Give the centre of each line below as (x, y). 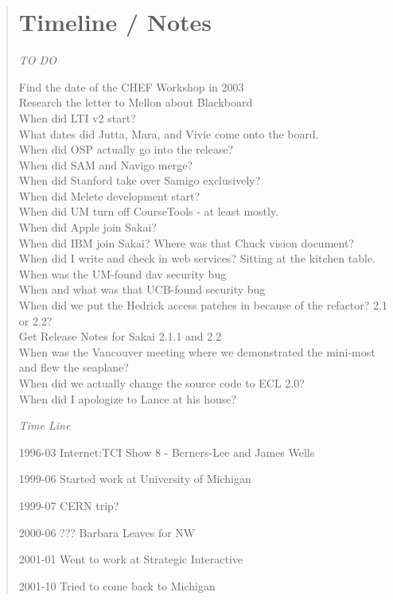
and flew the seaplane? (74, 367)
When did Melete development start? (109, 195)
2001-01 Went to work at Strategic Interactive (131, 559)
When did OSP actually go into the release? (126, 149)
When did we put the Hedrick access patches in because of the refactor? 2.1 (203, 305)
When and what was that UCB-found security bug (142, 289)
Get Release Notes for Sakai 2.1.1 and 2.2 (120, 336)
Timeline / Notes (115, 22)
